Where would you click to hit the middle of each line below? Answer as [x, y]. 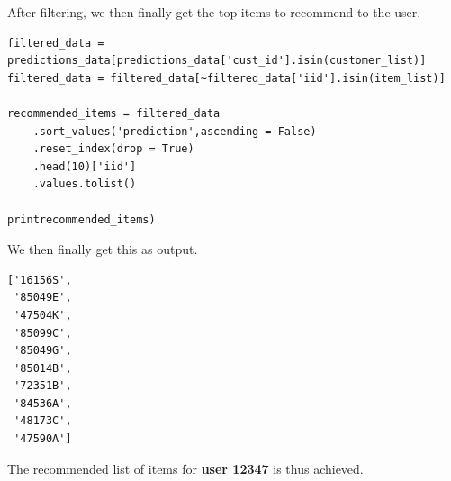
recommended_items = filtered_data [114, 113]
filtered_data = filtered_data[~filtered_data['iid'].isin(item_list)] [226, 78]
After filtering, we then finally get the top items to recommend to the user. [214, 12]
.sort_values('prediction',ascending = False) [175, 131]
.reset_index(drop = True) [113, 149]
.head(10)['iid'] [85, 166]
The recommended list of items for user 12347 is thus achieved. [185, 468]
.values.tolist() [85, 184]
